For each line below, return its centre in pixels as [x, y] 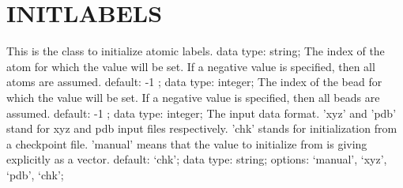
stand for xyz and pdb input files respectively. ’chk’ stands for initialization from [202, 128]
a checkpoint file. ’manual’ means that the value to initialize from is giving [187, 143]
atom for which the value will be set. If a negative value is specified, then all [191, 66]
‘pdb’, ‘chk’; [35, 174]
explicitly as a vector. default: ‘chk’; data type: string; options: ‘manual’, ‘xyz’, [197, 159]
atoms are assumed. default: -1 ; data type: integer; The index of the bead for [194, 82]
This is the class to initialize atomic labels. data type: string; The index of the [196, 51]
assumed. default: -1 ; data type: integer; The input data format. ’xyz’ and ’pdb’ [201, 113]
